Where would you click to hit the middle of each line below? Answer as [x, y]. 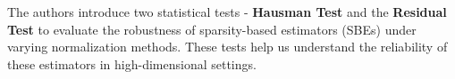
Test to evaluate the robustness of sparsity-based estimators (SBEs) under [212, 29]
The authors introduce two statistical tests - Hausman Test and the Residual [227, 12]
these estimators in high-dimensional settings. [132, 63]
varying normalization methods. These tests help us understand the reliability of [227, 47]
